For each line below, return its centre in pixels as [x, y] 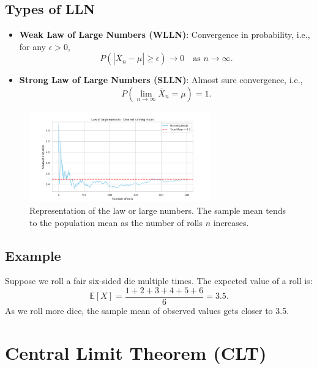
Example [33, 255]
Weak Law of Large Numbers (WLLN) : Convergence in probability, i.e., [165, 35]
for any [33, 46]
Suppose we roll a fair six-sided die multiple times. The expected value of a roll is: [159, 281]
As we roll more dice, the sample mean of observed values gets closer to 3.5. [147, 311]
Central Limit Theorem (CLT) [136, 352]
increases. [231, 222]
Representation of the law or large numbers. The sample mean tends [158, 210]
